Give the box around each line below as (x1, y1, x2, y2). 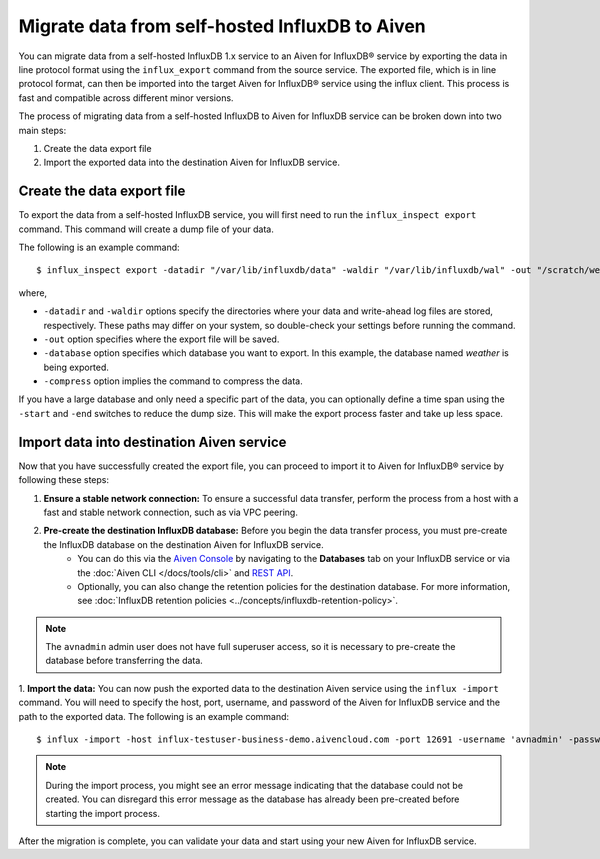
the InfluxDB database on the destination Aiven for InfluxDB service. (43, 538, 324, 550)
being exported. (43, 361, 110, 373)
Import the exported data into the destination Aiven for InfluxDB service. (43, 156, 340, 169)
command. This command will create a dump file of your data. (18, 223, 274, 235)
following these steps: (18, 474, 110, 486)
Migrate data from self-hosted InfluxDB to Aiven (18, 15, 426, 37)
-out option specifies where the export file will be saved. (43, 333, 280, 345)
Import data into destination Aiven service (18, 433, 287, 450)
